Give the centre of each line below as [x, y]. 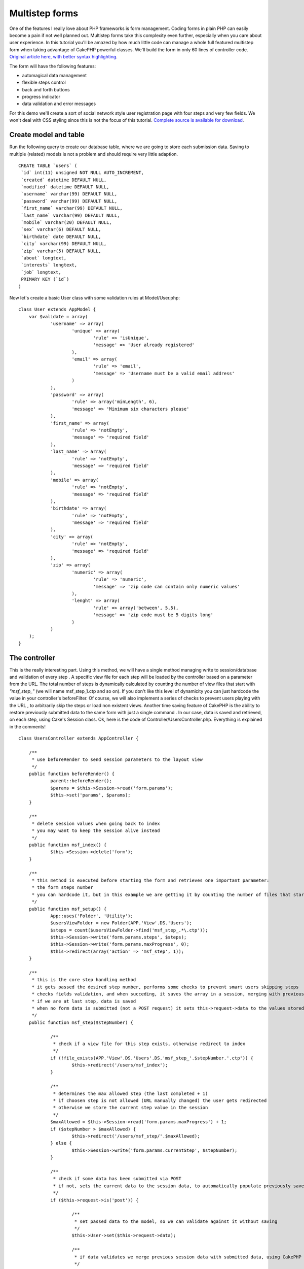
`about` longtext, [44, 258]
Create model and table [47, 135]
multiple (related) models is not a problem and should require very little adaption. [94, 154]
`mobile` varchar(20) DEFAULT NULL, [67, 223]
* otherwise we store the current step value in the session [130, 1108]
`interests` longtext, [49, 265]
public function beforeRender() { [72, 774]
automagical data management [54, 75]
